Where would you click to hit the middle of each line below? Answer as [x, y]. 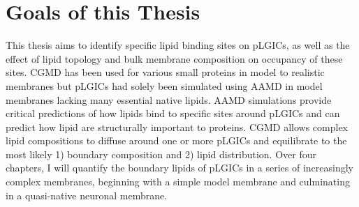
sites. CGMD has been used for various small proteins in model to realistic [165, 72]
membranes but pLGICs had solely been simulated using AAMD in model [164, 85]
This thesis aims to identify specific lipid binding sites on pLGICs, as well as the [178, 45]
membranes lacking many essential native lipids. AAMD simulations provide [169, 99]
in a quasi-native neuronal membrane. [87, 195]
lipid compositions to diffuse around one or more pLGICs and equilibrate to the [176, 140]
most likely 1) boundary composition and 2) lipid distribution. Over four [161, 154]
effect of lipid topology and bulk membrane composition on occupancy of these [174, 58]
